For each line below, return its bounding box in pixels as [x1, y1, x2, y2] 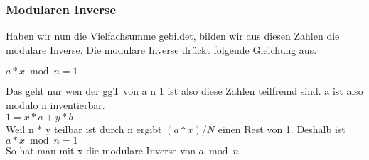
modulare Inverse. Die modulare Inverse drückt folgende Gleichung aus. [6, 42, 317, 57]
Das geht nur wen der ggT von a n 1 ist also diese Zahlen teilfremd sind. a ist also [6, 84, 363, 98]
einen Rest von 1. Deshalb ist [218, 121, 346, 136]
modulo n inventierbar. [6, 98, 105, 112]
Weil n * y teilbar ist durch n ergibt [6, 121, 162, 136]
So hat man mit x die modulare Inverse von [6, 143, 196, 158]
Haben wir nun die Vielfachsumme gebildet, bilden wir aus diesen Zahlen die [6, 28, 340, 43]
